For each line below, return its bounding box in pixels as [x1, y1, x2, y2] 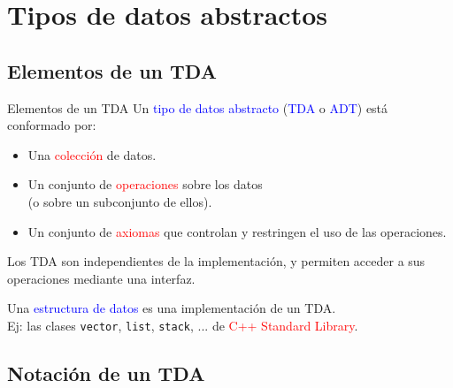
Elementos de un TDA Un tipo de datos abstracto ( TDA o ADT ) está [7, 98, 388, 117]
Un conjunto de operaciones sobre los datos [27, 175, 263, 194]
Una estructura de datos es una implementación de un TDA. [7, 299, 336, 317]
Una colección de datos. [27, 145, 157, 164]
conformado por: [7, 116, 96, 134]
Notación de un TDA [7, 359, 205, 386]
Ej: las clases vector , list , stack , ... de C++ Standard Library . [7, 316, 358, 334]
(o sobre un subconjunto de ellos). [27, 192, 212, 210]
